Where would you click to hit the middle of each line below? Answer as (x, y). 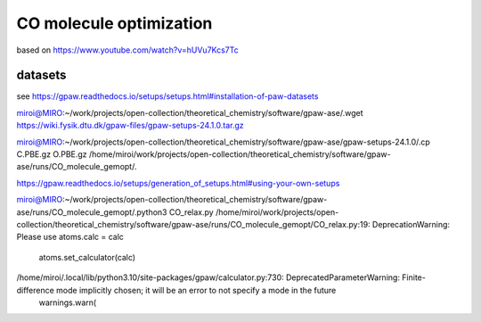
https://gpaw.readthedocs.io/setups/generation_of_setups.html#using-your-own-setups (178, 183)
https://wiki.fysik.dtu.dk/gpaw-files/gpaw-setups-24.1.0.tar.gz (130, 126)
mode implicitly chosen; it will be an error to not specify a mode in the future (196, 290)
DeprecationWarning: (411, 224)
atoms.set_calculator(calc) (87, 257)
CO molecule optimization (114, 23)
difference (36, 290)
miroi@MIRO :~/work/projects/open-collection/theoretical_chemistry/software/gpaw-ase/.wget (190, 112)
